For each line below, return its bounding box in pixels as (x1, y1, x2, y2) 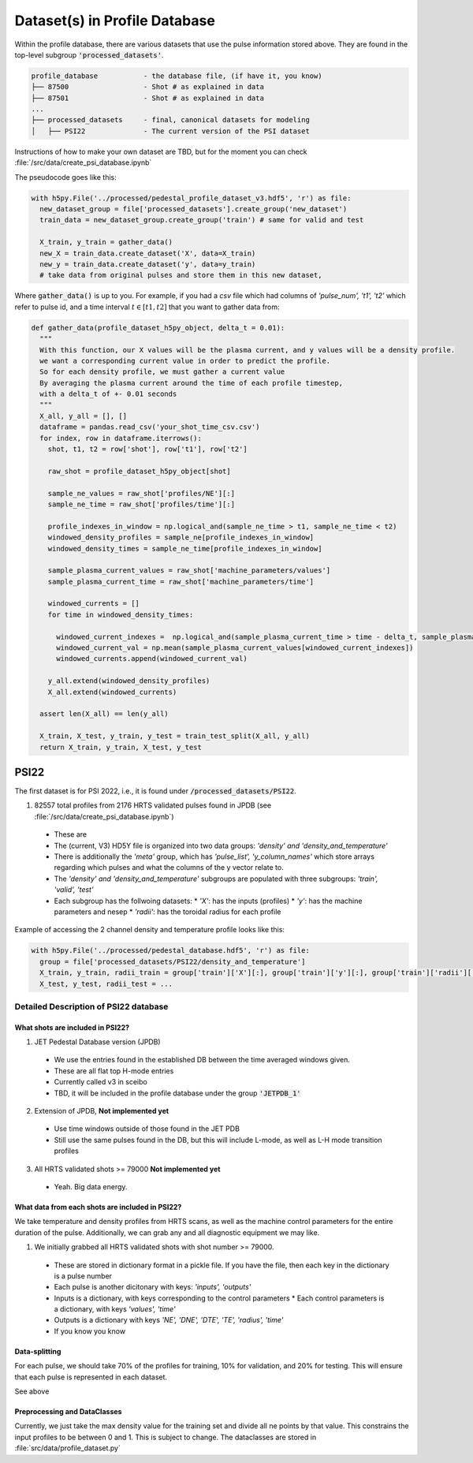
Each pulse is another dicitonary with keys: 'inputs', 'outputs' (54, 1282, 251, 1292)
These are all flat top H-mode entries (54, 1066, 174, 1076)
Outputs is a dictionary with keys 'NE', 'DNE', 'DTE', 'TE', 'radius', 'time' (54, 1316, 284, 1325)
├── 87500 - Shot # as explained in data (31, 83, 264, 91)
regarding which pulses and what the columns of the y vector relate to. (54, 863, 284, 872)
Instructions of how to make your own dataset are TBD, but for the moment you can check (14, 147, 307, 156)
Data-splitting (14, 1346, 61, 1356)
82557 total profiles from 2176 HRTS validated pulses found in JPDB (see (34, 801, 272, 810)
